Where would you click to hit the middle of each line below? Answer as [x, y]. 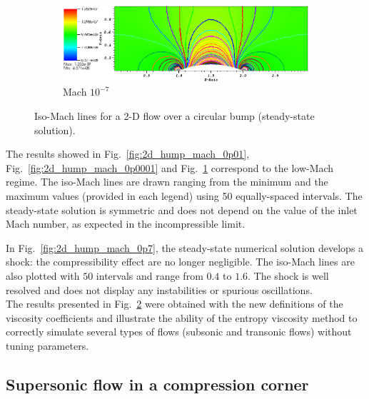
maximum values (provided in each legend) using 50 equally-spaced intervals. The [184, 196]
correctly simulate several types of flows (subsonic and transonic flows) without [179, 332]
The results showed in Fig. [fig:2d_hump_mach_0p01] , [128, 154]
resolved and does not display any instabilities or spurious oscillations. [159, 289]
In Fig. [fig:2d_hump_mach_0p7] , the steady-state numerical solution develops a [185, 247]
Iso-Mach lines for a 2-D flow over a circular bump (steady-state [175, 116]
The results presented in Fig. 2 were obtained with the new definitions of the [175, 304]
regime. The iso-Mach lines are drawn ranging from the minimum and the [167, 182]
